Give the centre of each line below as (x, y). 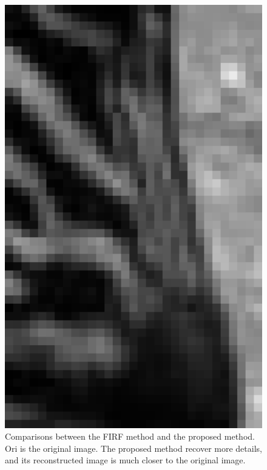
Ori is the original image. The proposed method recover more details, (133, 448)
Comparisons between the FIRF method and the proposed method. (130, 436)
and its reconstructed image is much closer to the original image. (125, 460)
